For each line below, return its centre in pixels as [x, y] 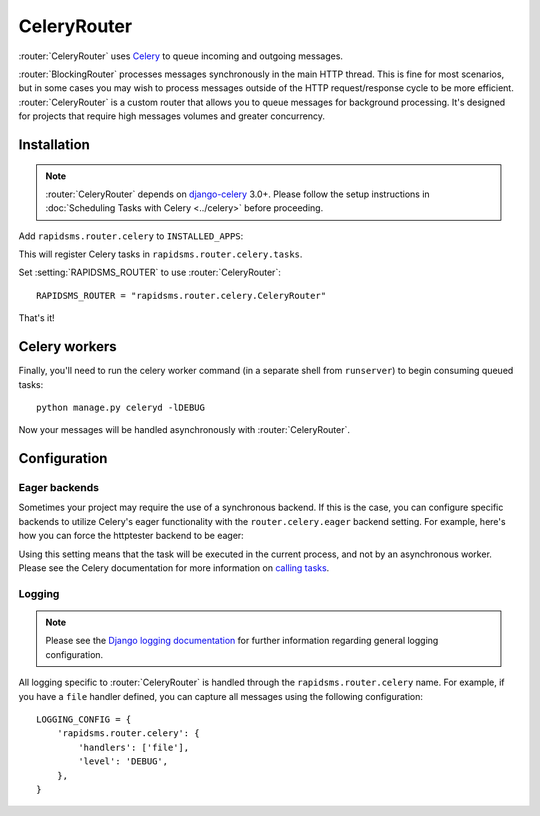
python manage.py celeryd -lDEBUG [120, 407]
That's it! [36, 318]
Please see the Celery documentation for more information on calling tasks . [174, 568]
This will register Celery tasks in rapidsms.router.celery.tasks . [160, 254]
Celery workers [67, 346]
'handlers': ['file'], [134, 747]
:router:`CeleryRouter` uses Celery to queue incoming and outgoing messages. [181, 56]
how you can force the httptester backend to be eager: [131, 536]
